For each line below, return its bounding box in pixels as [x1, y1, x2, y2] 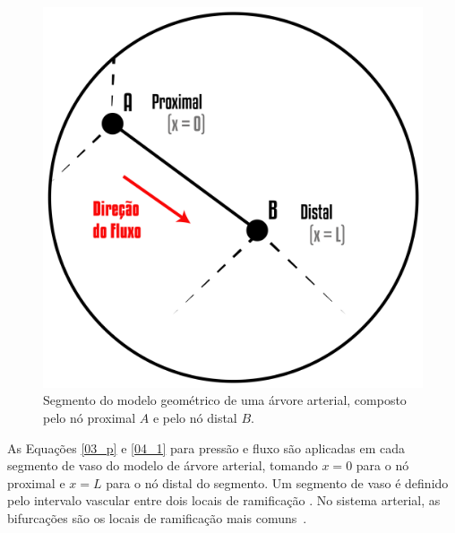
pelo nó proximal [43, 408, 136, 427]
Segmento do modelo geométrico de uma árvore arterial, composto [43, 391, 407, 409]
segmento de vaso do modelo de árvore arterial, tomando [7, 456, 318, 475]
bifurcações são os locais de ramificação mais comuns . [7, 508, 307, 527]
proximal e [7, 473, 65, 492]
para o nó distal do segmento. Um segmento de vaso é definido [106, 473, 449, 492]
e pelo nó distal [152, 408, 237, 427]
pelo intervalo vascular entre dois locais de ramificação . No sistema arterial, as [7, 491, 441, 510]
